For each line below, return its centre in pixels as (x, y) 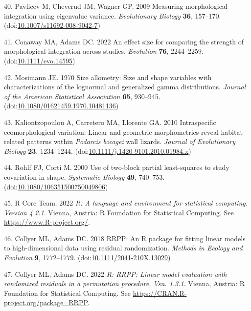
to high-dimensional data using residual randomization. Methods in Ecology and (123, 248)
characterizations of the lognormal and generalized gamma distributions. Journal (125, 87)
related (14, 141)
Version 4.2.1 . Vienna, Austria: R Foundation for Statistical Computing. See (119, 212)
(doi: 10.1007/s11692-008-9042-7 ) (52, 25)
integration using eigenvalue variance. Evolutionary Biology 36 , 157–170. (113, 15)
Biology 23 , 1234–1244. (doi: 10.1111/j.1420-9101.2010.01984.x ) (98, 151)
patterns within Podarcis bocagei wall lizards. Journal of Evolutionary (131, 141)
